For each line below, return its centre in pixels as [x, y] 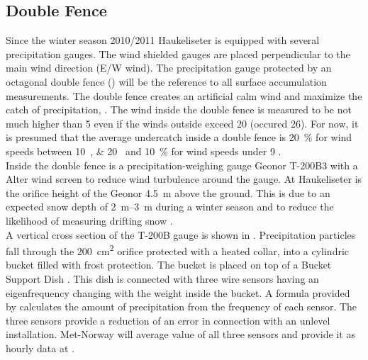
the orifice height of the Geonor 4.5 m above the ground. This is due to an [168, 192]
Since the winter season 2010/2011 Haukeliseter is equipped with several [163, 40]
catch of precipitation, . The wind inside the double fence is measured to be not [179, 109]
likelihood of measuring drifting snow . [89, 220]
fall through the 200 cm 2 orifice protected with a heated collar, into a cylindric [178, 250]
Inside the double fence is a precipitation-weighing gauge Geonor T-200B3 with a [182, 165]
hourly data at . [40, 348]
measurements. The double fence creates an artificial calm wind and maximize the [184, 95]
